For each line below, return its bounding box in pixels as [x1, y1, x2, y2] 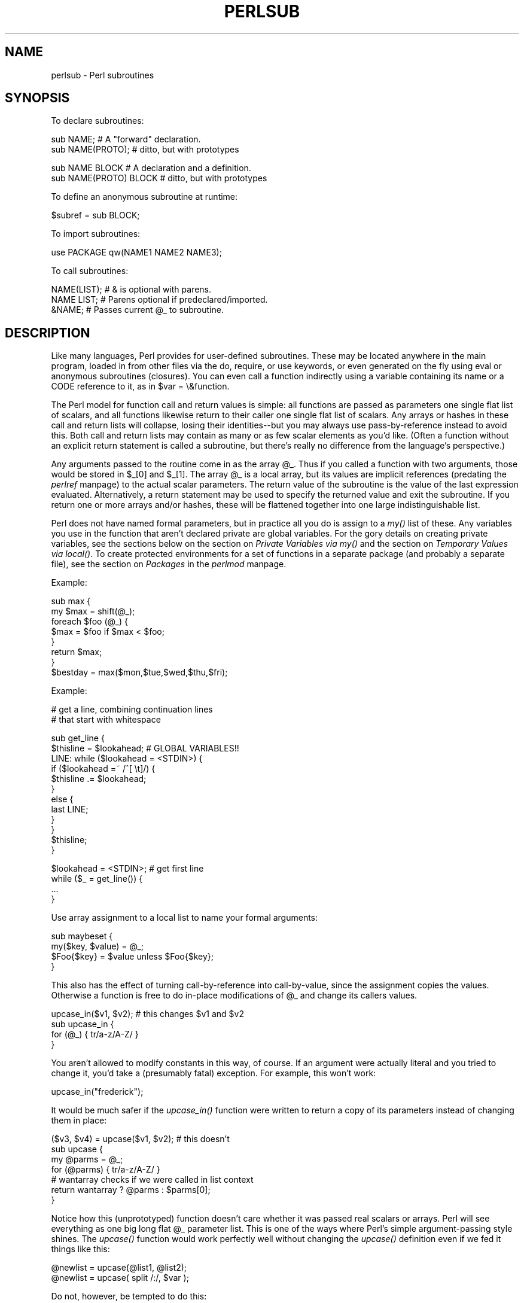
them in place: [51, 1115, 107, 1126]
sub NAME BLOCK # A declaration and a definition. [51, 163, 251, 173]
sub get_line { [51, 733, 105, 744]
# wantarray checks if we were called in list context [51, 1174, 254, 1185]
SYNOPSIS [5, 90, 70, 106]
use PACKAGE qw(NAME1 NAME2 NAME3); [51, 247, 222, 258]
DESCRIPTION [5, 325, 90, 340]
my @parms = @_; [51, 1154, 123, 1165]
